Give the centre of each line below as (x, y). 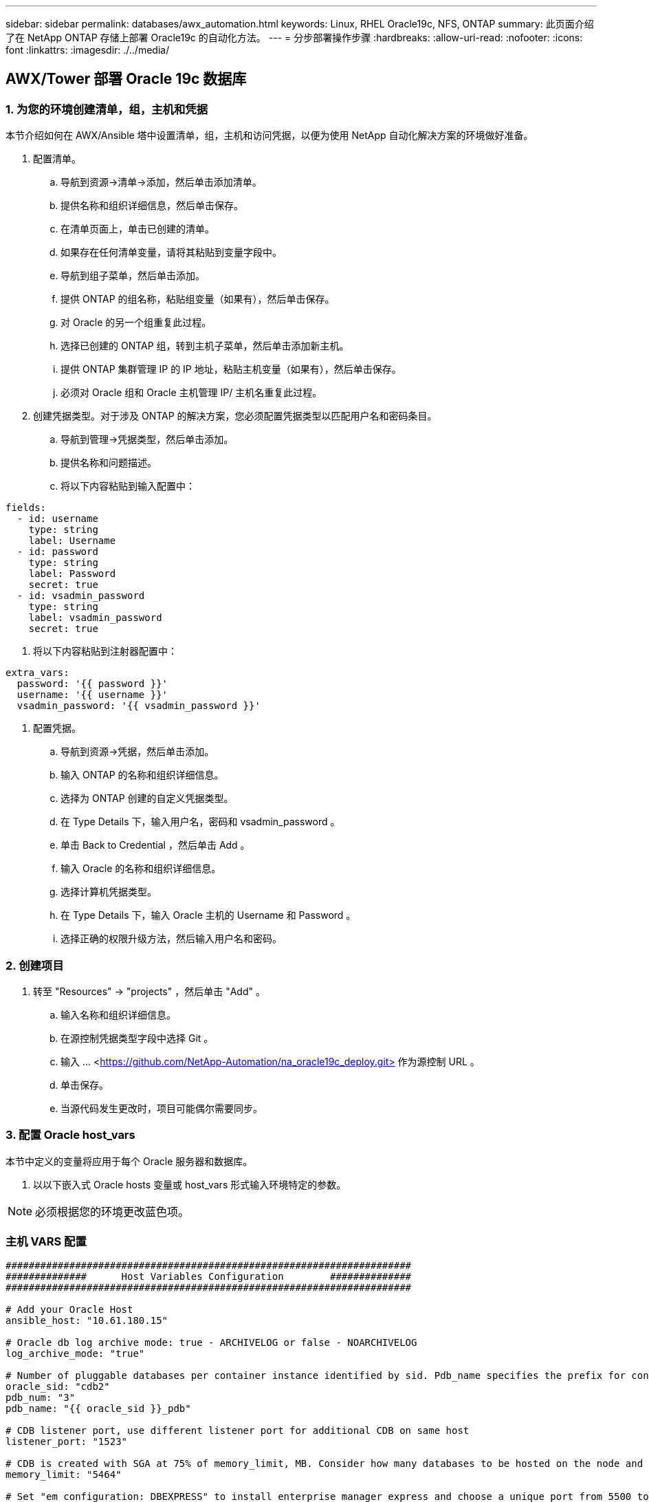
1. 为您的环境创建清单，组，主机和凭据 (107, 109)
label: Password (72, 574)
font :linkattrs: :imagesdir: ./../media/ (88, 50)
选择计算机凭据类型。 (109, 892)
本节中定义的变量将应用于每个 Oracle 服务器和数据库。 (129, 1161)
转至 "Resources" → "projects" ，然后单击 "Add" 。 (149, 991)
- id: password (57, 552)
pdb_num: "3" (41, 1398)
